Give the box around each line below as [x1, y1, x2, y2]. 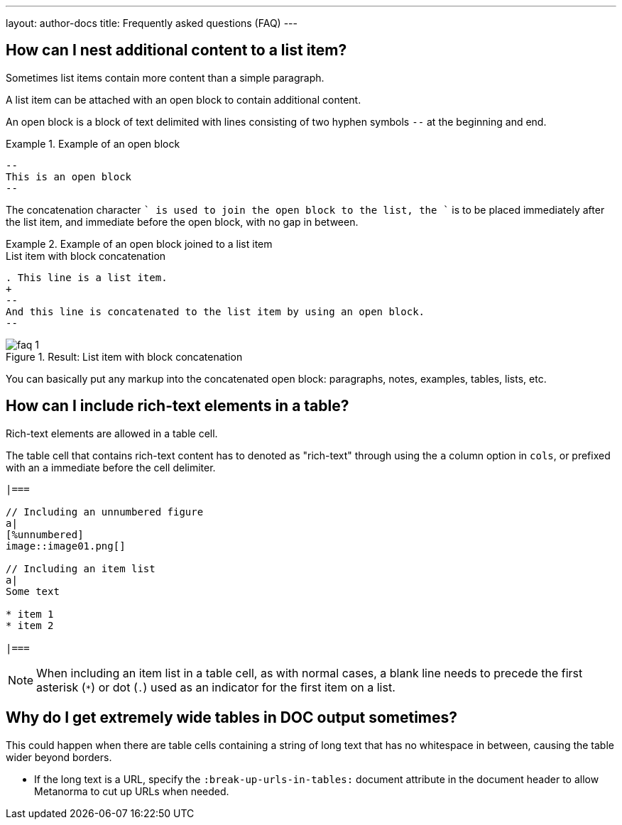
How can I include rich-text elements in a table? [6, 397, 349, 415]
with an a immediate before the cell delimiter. [6, 461, 216, 474]
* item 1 [6, 608, 54, 620]
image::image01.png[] [6, 540, 126, 552]
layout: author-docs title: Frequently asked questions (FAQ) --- [6, 17, 298, 29]
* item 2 [6, 619, 54, 631]
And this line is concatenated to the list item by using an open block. [6, 305, 425, 317]
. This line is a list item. [6, 271, 168, 283]
